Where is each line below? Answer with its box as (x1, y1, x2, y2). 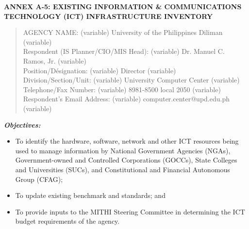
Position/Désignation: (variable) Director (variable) (23, 65, 176, 75)
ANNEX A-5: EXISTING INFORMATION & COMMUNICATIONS (4, 1, 242, 11)
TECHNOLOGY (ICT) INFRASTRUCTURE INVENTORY (4, 11, 213, 21)
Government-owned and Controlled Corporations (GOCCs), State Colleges (15, 155, 237, 165)
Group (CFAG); (15, 174, 63, 184)
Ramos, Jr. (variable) (23, 55, 86, 65)
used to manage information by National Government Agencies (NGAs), (15, 145, 231, 155)
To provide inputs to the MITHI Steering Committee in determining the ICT (15, 206, 245, 216)
